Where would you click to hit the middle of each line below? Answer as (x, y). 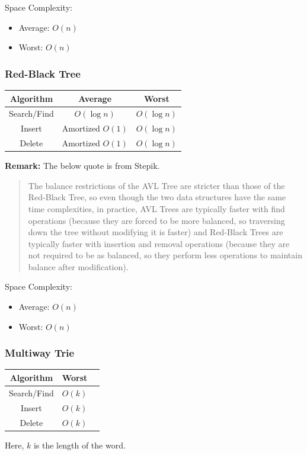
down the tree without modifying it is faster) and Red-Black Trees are (156, 232)
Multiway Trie (40, 353)
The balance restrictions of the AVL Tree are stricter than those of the (156, 185)
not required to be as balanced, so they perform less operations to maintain (165, 255)
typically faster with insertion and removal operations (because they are (159, 243)
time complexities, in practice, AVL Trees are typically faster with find (156, 208)
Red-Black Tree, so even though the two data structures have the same (157, 197)
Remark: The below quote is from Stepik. (82, 166)
